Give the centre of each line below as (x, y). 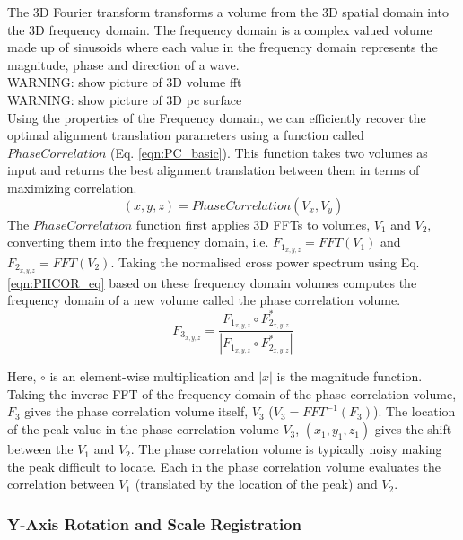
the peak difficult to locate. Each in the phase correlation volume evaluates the (224, 466)
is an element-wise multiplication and (152, 376)
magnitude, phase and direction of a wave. (123, 64)
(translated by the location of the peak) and (256, 484)
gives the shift (413, 429)
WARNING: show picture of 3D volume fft (125, 82)
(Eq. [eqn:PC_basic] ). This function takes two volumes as (269, 152)
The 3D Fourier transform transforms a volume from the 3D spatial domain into (228, 12)
